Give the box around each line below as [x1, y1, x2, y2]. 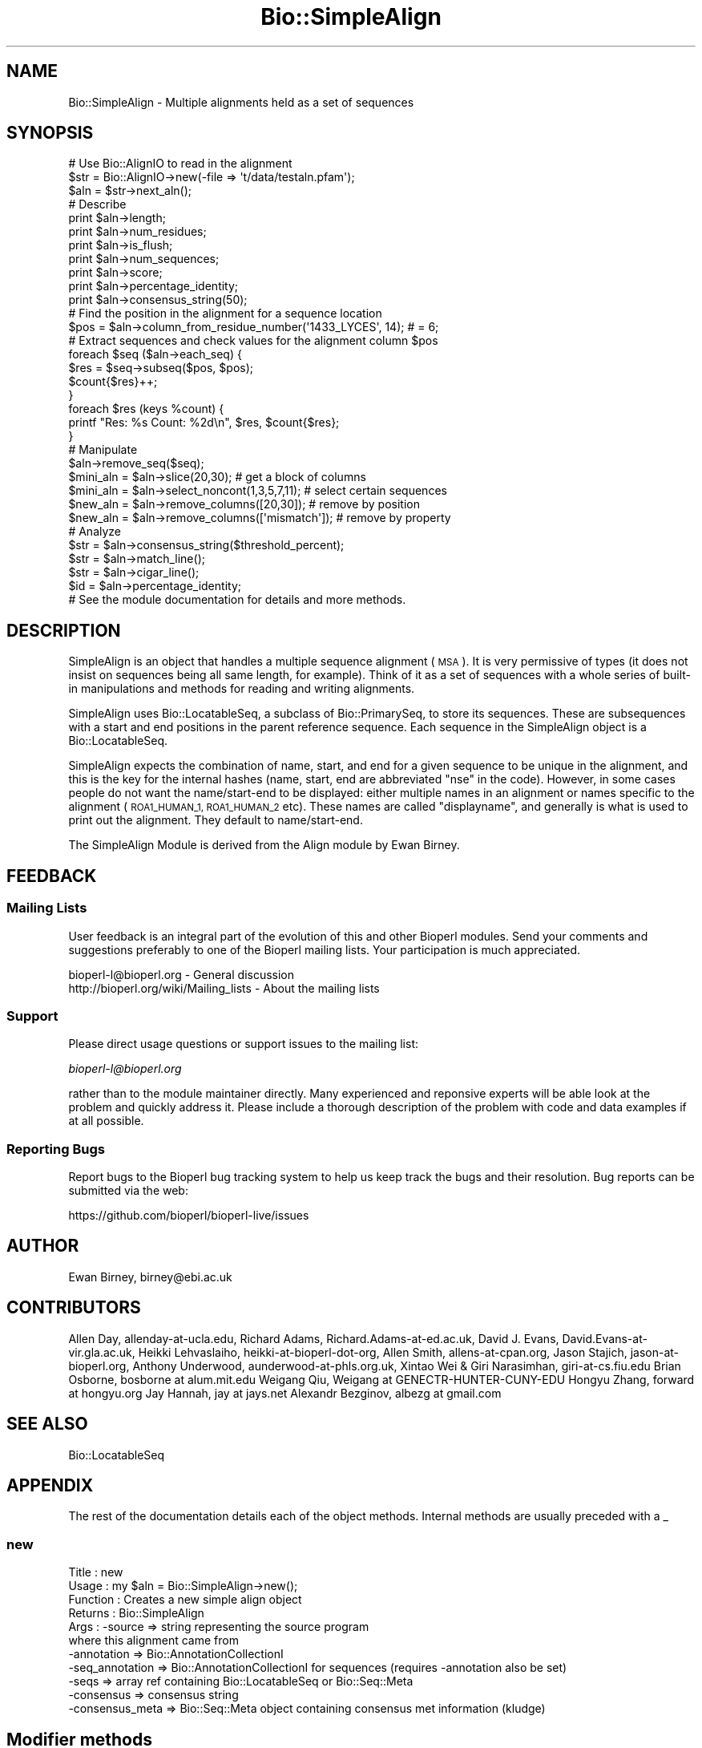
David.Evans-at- [562, 1331, 648, 1345]
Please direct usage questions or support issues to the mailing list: [68, 1037, 418, 1051]
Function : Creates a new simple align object [68, 1592, 302, 1607]
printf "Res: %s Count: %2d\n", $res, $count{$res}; [68, 415, 340, 430]
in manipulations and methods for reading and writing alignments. [68, 682, 415, 696]
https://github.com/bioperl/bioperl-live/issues [68, 1208, 309, 1222]
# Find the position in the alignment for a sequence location [68, 306, 382, 321]
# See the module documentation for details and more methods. [68, 593, 406, 607]
